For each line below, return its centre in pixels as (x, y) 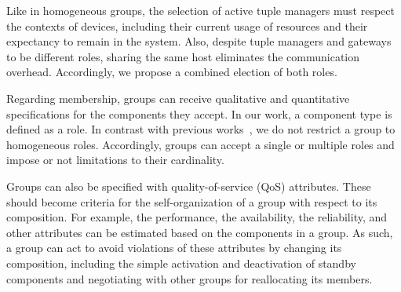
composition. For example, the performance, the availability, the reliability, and (197, 217)
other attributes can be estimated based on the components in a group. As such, (200, 232)
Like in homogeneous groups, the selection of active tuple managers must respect (200, 10)
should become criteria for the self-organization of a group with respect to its (192, 201)
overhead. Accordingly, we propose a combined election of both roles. (172, 72)
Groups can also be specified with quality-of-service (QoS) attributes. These (189, 186)
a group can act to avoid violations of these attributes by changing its (174, 248)
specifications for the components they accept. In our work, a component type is (199, 113)
